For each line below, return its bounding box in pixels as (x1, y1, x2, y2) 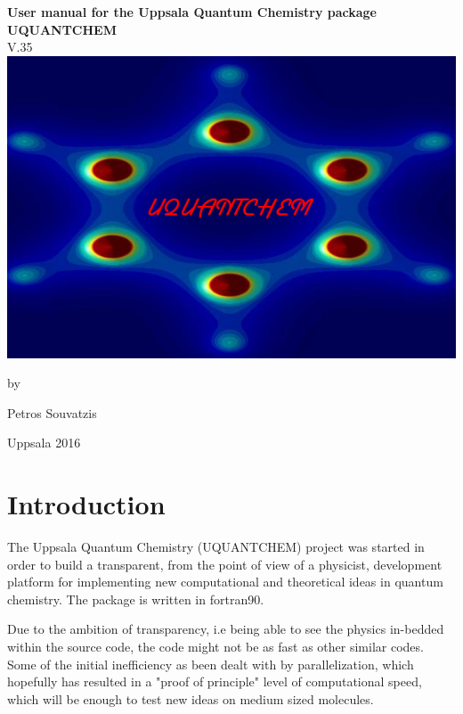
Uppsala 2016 (7, 433, 81, 452)
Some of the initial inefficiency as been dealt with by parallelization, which (7, 654, 414, 673)
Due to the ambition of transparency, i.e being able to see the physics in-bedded (7, 620, 444, 638)
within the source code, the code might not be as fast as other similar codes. (7, 637, 424, 655)
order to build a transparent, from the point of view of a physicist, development (7, 554, 443, 573)
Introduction (7, 486, 166, 522)
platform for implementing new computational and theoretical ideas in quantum (7, 572, 443, 591)
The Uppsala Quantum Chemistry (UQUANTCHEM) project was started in (7, 538, 425, 556)
